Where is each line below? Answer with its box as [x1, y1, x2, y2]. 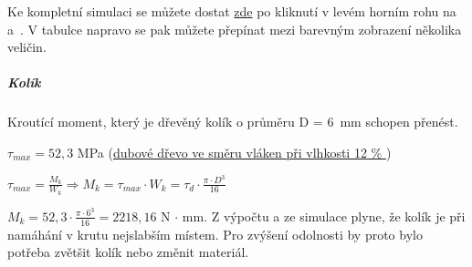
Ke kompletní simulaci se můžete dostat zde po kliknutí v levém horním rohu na [7, 2, 456, 20]
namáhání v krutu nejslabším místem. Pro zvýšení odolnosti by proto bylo [7, 224, 423, 243]
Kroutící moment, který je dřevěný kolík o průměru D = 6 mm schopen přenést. [7, 112, 458, 131]
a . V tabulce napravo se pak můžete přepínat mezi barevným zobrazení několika [7, 19, 462, 38]
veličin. [7, 37, 47, 56]
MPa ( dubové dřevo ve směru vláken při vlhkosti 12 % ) [77, 142, 392, 161]
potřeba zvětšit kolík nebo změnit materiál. [7, 242, 249, 262]
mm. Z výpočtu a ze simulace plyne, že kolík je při [182, 206, 466, 225]
